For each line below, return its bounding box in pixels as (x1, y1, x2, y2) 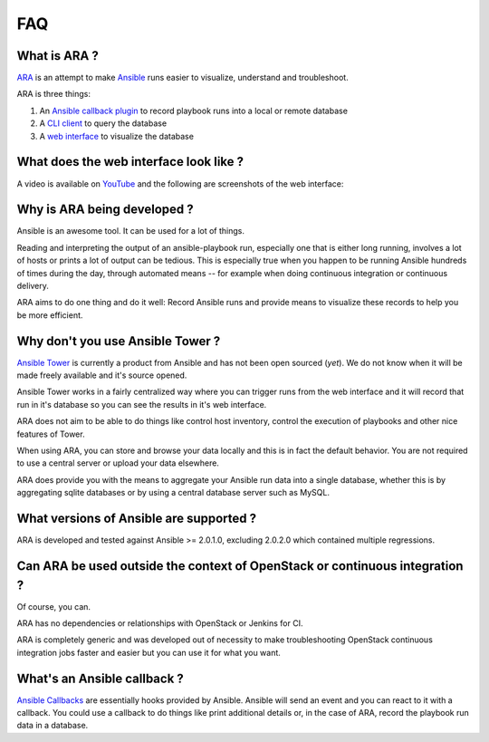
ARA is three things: (16, 89, 91, 100)
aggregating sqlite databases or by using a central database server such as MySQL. (16, 487, 331, 498)
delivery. (16, 281, 50, 291)
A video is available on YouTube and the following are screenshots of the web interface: (16, 178, 344, 189)
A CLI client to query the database (39, 118, 168, 129)
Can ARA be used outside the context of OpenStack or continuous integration (16, 558, 464, 573)
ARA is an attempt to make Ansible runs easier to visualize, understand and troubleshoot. (16, 72, 349, 83)
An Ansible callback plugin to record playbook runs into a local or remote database (39, 105, 349, 116)
